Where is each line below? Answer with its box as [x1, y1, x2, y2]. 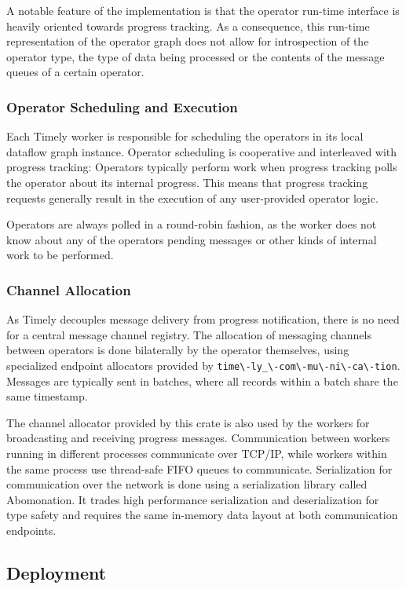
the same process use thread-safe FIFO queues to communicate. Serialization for [6, 460, 393, 477]
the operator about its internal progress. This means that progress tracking [6, 174, 368, 190]
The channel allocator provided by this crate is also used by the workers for [6, 414, 370, 430]
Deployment [6, 560, 107, 584]
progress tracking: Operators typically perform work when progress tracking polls [6, 159, 397, 175]
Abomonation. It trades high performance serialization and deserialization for [6, 491, 379, 507]
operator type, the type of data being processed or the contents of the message [6, 48, 385, 64]
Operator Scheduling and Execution [6, 97, 238, 116]
